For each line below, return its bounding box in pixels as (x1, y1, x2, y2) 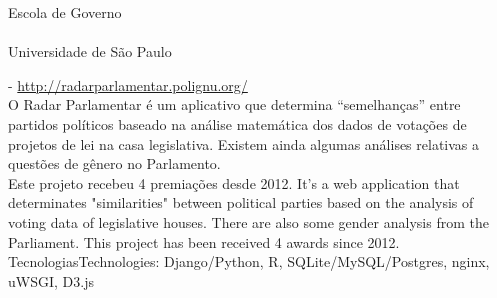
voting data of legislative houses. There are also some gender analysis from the (8, 211, 489, 232)
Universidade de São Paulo (8, 41, 172, 62)
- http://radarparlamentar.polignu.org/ (8, 74, 248, 95)
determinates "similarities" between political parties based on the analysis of (8, 192, 474, 213)
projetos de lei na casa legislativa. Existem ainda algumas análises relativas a (8, 133, 480, 154)
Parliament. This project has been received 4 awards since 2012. (8, 231, 400, 252)
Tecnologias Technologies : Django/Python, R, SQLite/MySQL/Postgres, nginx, (8, 251, 490, 272)
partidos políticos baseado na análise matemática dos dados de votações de (8, 113, 467, 134)
